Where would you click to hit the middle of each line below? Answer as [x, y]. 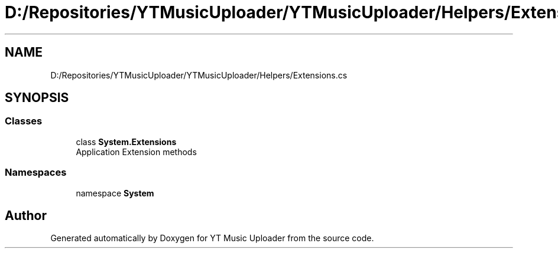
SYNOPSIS [37, 98]
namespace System [115, 193]
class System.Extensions [126, 142]
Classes [24, 121]
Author [26, 215]
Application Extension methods [136, 152]
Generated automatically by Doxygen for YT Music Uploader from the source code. [212, 238]
